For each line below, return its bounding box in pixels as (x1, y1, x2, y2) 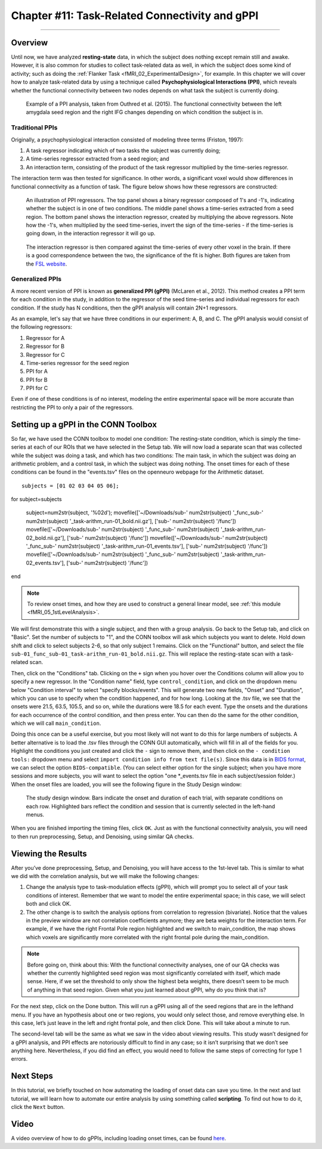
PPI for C (26, 385, 48, 392)
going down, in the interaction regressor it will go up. (26, 230, 156, 237)
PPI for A (26, 367, 48, 375)
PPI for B (26, 376, 48, 383)
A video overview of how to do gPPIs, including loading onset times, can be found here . (11, 1135, 227, 1142)
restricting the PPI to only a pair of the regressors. (11, 403, 134, 411)
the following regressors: (11, 323, 73, 331)
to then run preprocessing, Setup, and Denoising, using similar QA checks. (11, 833, 194, 840)
